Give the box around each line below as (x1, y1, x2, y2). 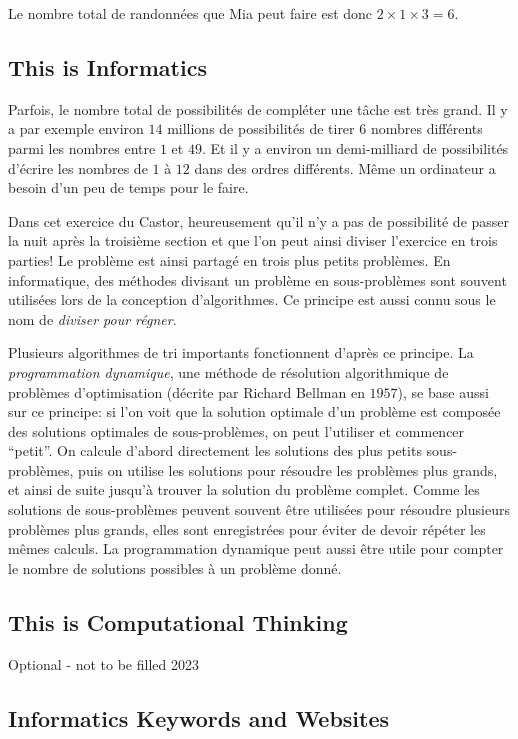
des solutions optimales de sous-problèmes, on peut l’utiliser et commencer (8, 420, 465, 441)
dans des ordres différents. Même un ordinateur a (194, 157, 496, 178)
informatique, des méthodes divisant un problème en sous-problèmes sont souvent (8, 269, 507, 290)
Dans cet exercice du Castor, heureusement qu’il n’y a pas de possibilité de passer (8, 210, 510, 231)
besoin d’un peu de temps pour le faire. (8, 177, 249, 198)
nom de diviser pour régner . (8, 308, 177, 329)
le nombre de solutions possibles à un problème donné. (8, 557, 342, 578)
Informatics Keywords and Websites (8, 702, 390, 733)
